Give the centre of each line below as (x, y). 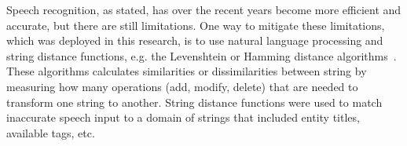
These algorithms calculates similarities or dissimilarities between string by (187, 71)
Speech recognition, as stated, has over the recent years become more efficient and (204, 9)
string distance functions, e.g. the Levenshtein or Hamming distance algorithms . (202, 55)
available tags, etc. (51, 132)
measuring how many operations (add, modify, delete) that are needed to (182, 86)
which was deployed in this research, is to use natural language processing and (195, 40)
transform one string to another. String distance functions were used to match (194, 102)
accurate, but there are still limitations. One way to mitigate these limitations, (196, 25)
